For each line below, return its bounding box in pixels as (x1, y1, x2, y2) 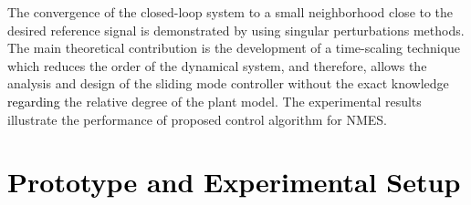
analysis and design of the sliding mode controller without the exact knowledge (7, 74, 449, 93)
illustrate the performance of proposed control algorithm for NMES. (7, 109, 388, 128)
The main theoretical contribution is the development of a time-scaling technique (7, 38, 461, 57)
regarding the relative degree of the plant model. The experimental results (7, 91, 422, 110)
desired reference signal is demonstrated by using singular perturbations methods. (7, 20, 465, 39)
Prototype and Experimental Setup (7, 163, 461, 200)
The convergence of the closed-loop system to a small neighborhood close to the (7, 3, 454, 21)
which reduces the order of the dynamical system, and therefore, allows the (7, 56, 427, 75)
